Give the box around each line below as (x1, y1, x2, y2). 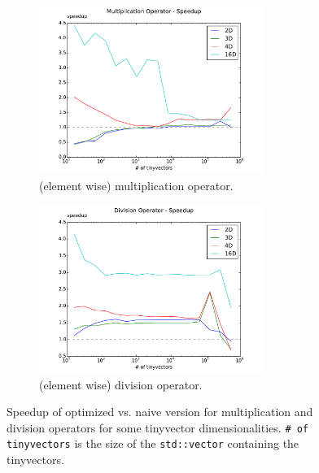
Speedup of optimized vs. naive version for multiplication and (7, 403, 313, 420)
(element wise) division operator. (39, 375, 203, 393)
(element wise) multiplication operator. (39, 176, 234, 193)
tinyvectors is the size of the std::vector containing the (7, 435, 299, 452)
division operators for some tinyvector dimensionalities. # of (7, 419, 309, 436)
